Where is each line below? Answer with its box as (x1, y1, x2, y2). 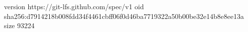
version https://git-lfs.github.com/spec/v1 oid (4, 1, 144, 11)
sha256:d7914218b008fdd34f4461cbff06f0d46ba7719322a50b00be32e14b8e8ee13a (4, 11, 244, 21)
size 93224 (4, 20, 35, 31)
